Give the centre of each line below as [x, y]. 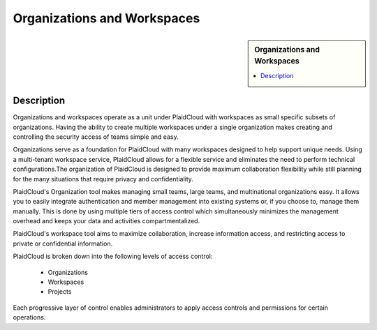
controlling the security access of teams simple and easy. [96, 137]
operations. [29, 317]
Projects [60, 292]
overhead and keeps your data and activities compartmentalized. [106, 221]
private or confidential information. [63, 243]
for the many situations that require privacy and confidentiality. [103, 179]
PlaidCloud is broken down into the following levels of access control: [113, 256]
